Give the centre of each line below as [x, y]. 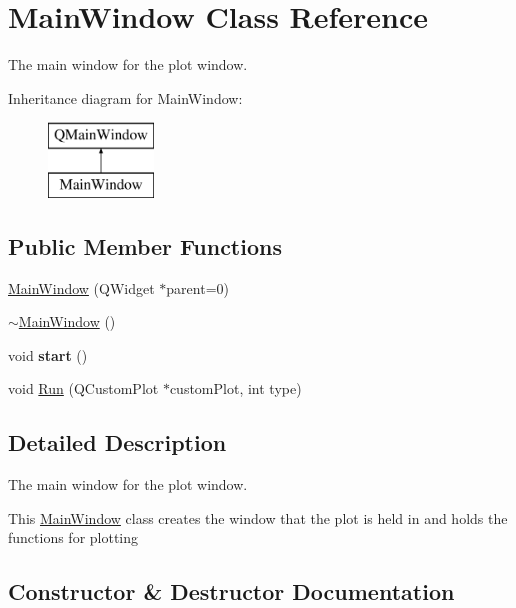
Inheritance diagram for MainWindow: [125, 97]
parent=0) [197, 287]
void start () [48, 354]
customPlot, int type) [235, 388]
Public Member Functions [145, 245]
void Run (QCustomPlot [83, 388]
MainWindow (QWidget [81, 287]
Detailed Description [117, 442]
